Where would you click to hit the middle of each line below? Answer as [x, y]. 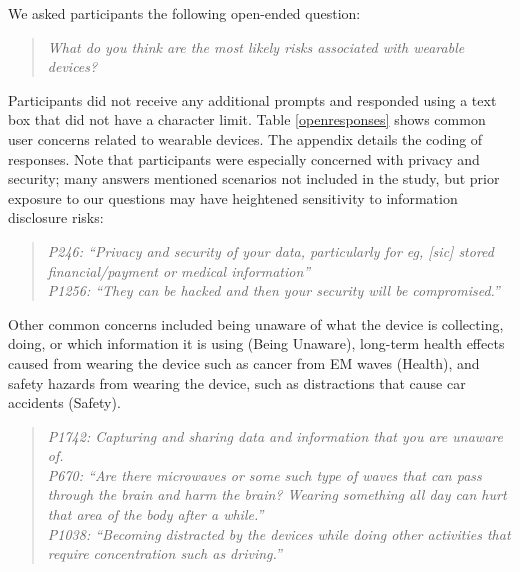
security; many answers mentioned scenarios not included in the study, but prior [254, 178]
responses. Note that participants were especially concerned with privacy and [244, 158]
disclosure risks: [56, 217]
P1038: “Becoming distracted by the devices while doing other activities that [279, 533]
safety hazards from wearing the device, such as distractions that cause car [237, 382]
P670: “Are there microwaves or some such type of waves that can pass [264, 474]
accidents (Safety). [64, 402]
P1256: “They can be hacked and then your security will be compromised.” [273, 290]
